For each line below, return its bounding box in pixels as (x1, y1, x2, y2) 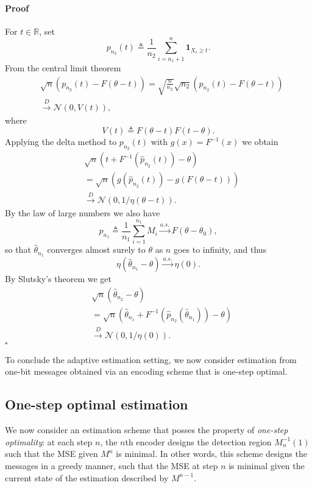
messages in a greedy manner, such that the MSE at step (5, 459, 218, 472)
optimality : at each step (5, 435, 93, 448)
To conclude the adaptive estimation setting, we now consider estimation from (5, 353, 297, 366)
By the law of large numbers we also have (5, 207, 160, 219)
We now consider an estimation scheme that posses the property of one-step (5, 423, 288, 436)
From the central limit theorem (5, 61, 121, 74)
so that (5, 243, 31, 256)
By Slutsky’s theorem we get (5, 272, 112, 285)
